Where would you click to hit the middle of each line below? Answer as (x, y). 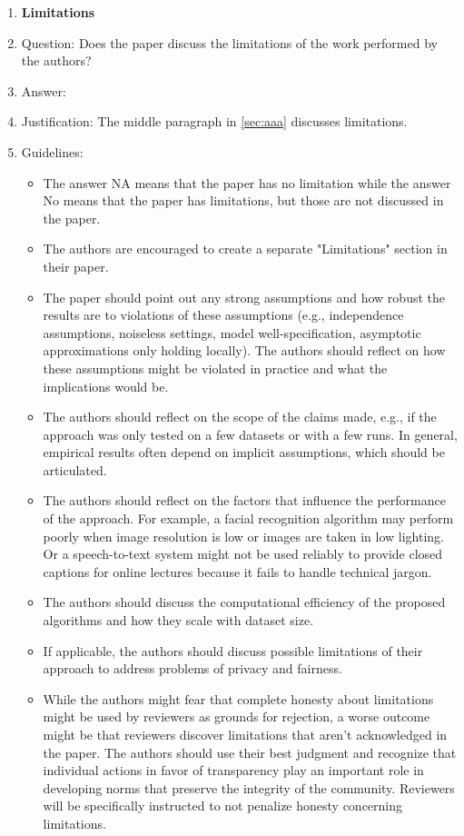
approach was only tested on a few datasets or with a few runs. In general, (250, 434)
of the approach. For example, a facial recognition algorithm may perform (248, 518)
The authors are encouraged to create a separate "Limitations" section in (245, 249)
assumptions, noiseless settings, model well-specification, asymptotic (232, 332)
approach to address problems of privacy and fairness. (193, 668)
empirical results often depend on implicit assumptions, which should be (244, 452)
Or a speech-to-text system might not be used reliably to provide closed (243, 554)
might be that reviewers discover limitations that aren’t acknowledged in (245, 734)
